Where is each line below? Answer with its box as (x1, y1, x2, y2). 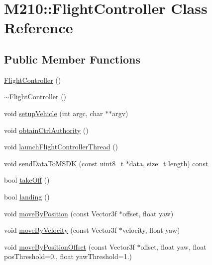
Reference (4, 17, 73, 38)
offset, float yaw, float (140, 241, 207, 252)
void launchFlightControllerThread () (4, 141, 118, 152)
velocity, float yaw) (122, 225, 180, 235)
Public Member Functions (4, 51, 140, 66)
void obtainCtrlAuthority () (4, 125, 89, 135)
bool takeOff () (4, 175, 50, 185)
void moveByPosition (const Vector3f (4, 208, 117, 218)
